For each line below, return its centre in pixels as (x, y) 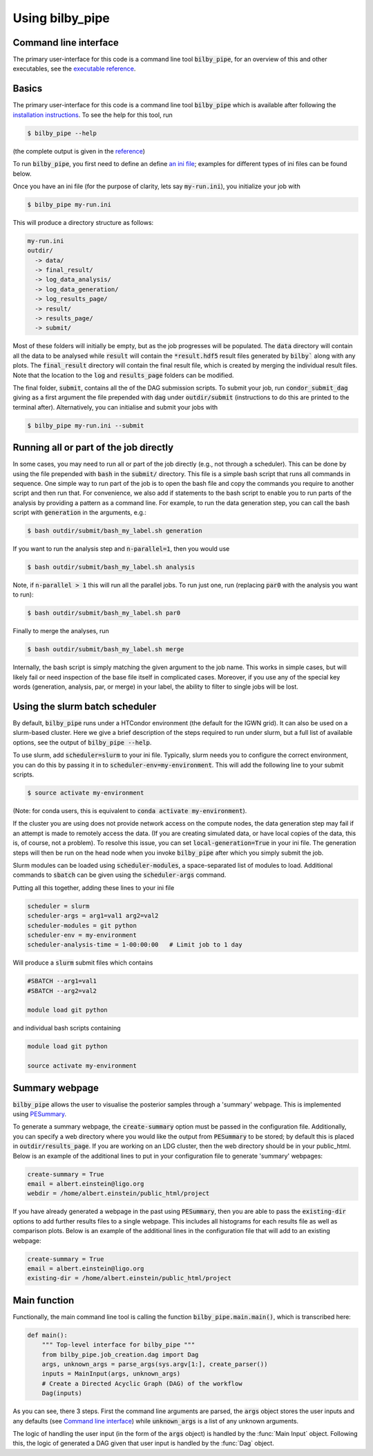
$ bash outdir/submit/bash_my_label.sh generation (115, 531)
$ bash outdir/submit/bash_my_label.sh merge (106, 649)
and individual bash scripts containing (67, 1028)
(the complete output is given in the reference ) (79, 151)
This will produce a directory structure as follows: (83, 222)
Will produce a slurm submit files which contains (83, 963)
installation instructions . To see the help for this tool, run (93, 115)
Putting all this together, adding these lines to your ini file (94, 888)
